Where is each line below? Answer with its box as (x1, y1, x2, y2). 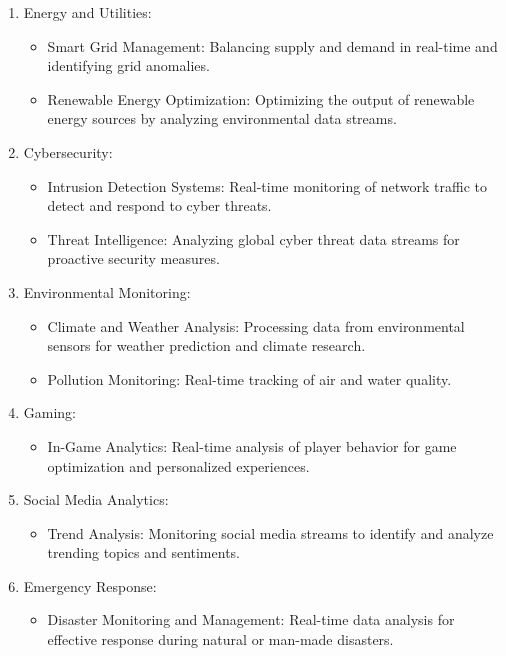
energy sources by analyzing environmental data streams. (47, 108, 397, 129)
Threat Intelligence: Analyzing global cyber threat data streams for (47, 228, 460, 249)
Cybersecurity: (23, 141, 113, 162)
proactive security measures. (47, 248, 220, 269)
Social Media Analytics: (23, 489, 169, 510)
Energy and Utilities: (23, 2, 152, 22)
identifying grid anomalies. (47, 55, 210, 76)
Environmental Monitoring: (23, 281, 191, 302)
